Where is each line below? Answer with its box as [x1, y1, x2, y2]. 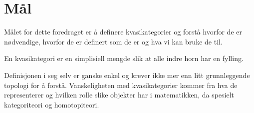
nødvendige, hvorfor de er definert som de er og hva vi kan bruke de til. [4, 36, 223, 46]
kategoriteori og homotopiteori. [4, 99, 99, 109]
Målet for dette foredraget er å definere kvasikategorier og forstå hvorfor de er [4, 26, 242, 37]
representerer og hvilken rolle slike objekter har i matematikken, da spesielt [4, 89, 235, 100]
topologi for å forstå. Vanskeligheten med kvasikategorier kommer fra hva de [4, 79, 238, 90]
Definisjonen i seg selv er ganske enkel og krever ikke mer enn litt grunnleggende [4, 69, 250, 80]
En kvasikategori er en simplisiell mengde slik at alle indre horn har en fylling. [4, 53, 244, 63]
